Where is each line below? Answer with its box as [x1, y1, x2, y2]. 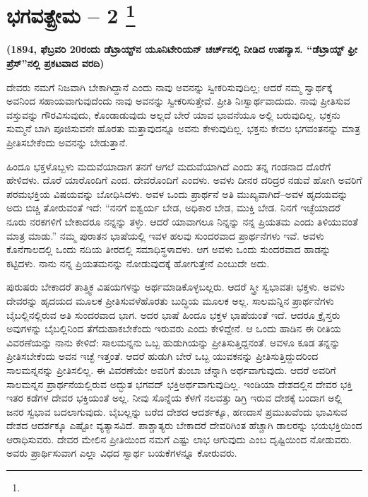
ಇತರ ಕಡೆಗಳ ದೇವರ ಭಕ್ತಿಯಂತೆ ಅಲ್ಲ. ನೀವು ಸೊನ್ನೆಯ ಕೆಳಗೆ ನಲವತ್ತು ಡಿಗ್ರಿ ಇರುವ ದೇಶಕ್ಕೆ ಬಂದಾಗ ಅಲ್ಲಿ [6, 390, 343, 405]
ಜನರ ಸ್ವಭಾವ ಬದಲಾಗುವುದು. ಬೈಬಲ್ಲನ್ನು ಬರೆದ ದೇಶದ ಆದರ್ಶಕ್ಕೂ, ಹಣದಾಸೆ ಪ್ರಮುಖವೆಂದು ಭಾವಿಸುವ [6, 404, 348, 419]
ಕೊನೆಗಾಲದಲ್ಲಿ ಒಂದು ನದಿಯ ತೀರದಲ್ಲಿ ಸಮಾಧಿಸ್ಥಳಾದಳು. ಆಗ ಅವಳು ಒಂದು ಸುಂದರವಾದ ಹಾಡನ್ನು [6, 242, 331, 257]
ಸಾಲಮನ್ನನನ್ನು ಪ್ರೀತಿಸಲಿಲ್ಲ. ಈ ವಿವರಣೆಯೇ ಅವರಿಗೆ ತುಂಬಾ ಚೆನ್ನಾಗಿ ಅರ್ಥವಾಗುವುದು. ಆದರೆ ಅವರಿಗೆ [6, 362, 336, 377]
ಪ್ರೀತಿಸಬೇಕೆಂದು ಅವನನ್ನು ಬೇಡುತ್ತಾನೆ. [6, 135, 128, 150]
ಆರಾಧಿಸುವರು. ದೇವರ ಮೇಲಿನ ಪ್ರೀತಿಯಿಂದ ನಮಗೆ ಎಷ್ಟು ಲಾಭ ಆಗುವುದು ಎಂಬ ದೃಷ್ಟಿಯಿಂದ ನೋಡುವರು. [6, 431, 352, 446]
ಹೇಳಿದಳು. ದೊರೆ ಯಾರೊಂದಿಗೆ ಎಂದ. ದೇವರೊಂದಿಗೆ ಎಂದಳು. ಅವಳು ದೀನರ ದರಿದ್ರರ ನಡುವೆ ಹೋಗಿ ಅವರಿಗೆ [6, 173, 362, 187]
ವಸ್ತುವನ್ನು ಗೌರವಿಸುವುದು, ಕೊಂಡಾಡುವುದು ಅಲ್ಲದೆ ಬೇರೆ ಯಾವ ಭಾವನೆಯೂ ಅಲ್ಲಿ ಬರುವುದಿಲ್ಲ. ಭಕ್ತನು [6, 107, 340, 122]
